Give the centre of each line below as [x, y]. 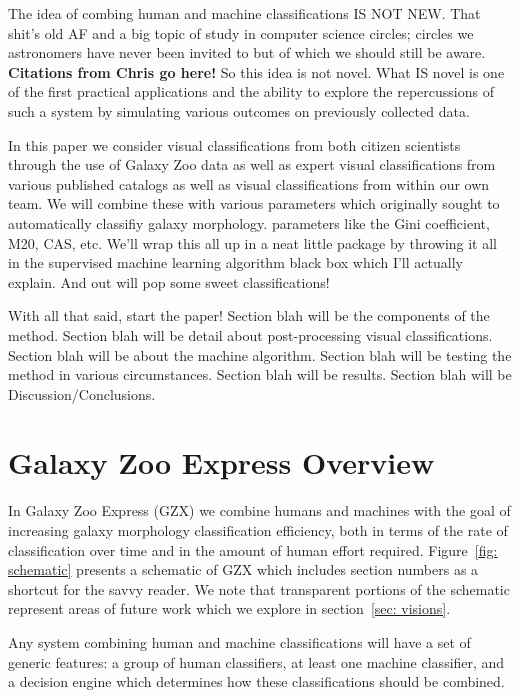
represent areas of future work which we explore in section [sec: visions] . [229, 608]
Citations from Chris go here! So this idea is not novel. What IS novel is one [256, 71]
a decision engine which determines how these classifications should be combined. [256, 681]
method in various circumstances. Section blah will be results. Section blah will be [260, 374]
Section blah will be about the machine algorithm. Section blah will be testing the [260, 354]
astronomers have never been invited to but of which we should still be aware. [247, 52]
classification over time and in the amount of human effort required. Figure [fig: [253, 549]
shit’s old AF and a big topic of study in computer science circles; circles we [241, 32]
